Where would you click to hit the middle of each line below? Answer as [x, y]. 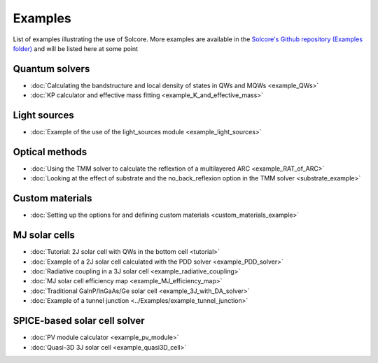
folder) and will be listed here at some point [76, 48]
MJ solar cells [44, 235]
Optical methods [50, 151]
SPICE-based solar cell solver [79, 321]
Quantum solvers [51, 69]
